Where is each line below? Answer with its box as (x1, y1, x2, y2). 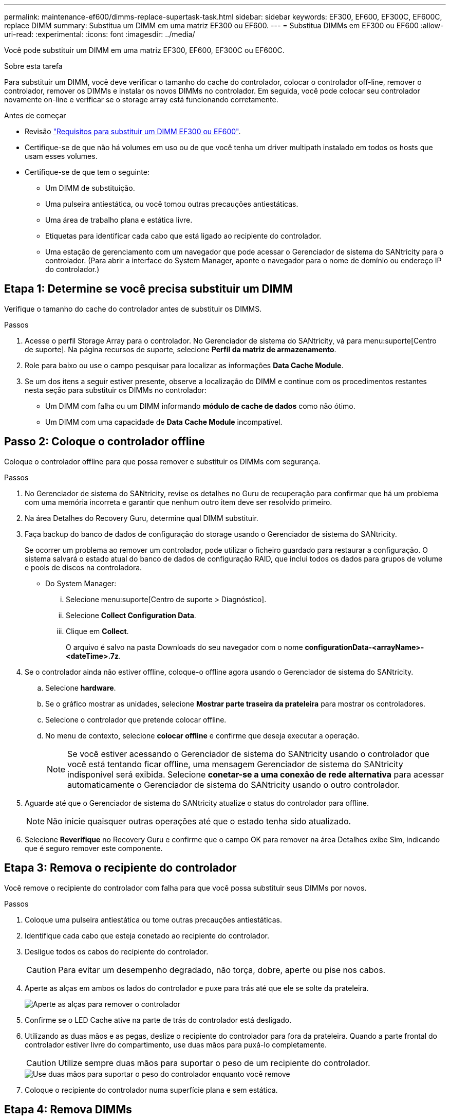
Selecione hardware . (45, 683, 116, 692)
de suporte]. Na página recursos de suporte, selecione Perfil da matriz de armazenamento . (25, 345, 336, 354)
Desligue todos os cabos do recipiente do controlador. (25, 947, 209, 956)
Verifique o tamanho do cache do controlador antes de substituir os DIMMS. (4, 304, 262, 313)
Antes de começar (4, 111, 66, 120)
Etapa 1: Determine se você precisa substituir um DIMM (4, 282, 293, 296)
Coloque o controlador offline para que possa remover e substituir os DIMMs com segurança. (4, 457, 321, 466)
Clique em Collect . (66, 626, 129, 636)
